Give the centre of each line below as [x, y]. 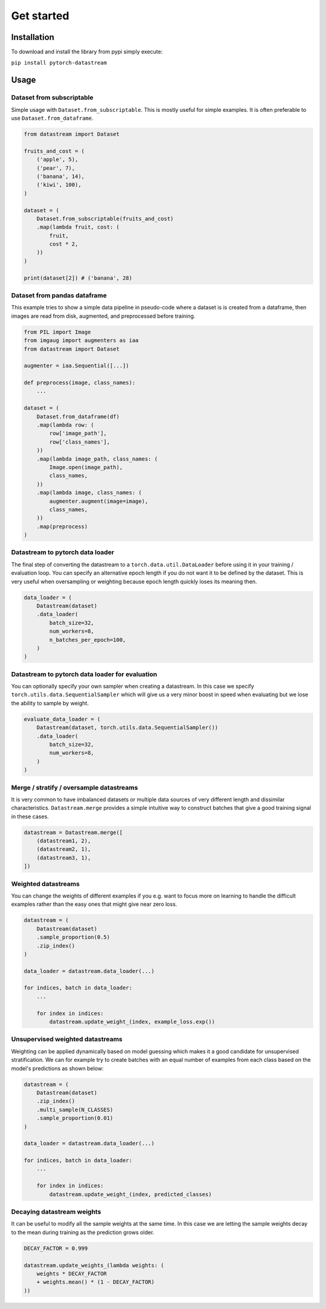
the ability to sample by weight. [50, 703]
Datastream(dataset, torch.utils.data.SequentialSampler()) [127, 728]
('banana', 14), [60, 176]
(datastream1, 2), [64, 841]
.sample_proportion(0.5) [73, 937]
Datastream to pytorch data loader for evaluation [84, 674]
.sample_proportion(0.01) [75, 1118]
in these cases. [30, 816]
